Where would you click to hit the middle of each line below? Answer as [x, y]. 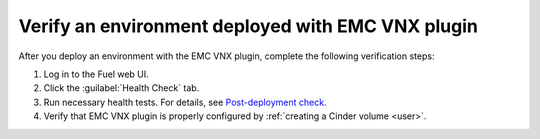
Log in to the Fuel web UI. [96, 74]
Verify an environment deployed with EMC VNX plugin [248, 26]
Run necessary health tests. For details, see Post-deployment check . [185, 102]
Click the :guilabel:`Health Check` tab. [121, 88]
